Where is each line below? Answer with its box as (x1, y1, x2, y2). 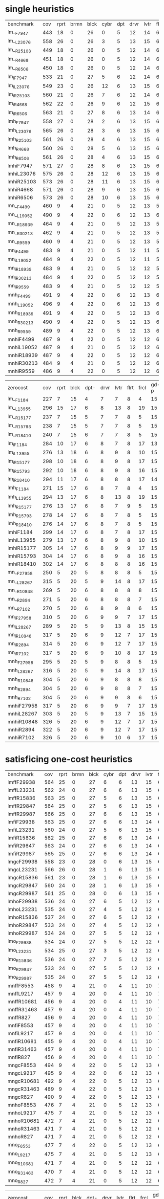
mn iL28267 (7, 622, 32, 630)
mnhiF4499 (7, 336, 35, 343)
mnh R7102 (7, 693, 31, 701)
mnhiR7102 (7, 734, 35, 741)
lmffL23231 (7, 787, 36, 794)
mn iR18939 (7, 265, 32, 272)
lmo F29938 (7, 938, 32, 946)
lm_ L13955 (7, 404, 31, 412)
